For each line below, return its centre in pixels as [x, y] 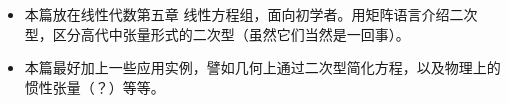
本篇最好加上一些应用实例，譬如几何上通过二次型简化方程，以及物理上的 [262, 67]
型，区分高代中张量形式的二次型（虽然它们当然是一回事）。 [217, 33]
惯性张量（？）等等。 [94, 86]
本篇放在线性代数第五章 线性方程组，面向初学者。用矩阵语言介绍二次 [251, 14]
